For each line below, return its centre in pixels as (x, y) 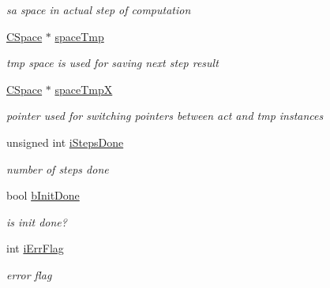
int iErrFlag (35, 248)
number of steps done (58, 168)
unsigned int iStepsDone (65, 142)
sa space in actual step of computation (99, 9)
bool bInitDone (43, 195)
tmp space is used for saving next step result (112, 63)
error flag (29, 274)
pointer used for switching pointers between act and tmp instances (165, 116)
